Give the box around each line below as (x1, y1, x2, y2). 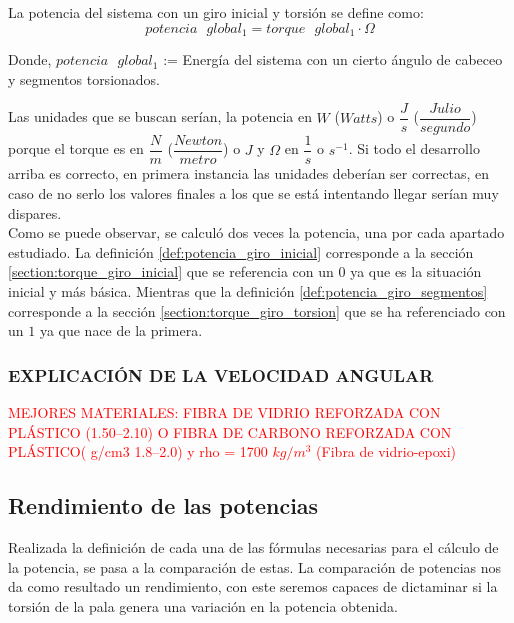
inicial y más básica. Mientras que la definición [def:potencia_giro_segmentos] (8, 280, 488, 301)
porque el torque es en (8, 138, 144, 159)
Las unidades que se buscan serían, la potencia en (8, 106, 312, 127)
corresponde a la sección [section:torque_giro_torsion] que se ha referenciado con (8, 300, 506, 321)
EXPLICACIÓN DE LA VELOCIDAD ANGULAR (8, 362, 434, 387)
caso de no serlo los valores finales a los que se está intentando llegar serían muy (8, 182, 499, 203)
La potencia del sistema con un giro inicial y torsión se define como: (8, 2, 424, 22)
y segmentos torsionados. (8, 68, 160, 89)
